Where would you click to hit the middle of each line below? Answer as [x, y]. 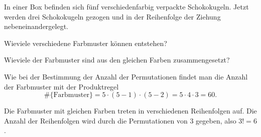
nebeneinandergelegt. [36, 26]
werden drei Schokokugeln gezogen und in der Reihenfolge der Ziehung [112, 16]
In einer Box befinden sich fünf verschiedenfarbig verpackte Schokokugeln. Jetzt [126, 6]
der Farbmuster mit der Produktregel [61, 86]
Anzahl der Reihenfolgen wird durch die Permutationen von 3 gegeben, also [120, 120]
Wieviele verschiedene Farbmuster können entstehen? [86, 43]
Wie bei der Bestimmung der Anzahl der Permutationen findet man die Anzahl [126, 76]
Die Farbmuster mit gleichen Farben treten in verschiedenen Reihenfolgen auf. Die [130, 111]
